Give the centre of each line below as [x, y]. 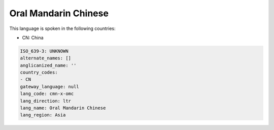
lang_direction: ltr [45, 101]
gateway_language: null [50, 87]
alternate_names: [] [45, 58]
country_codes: [39, 73]
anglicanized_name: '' [48, 65]
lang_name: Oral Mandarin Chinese [63, 108]
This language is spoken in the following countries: [62, 28]
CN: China [33, 38]
